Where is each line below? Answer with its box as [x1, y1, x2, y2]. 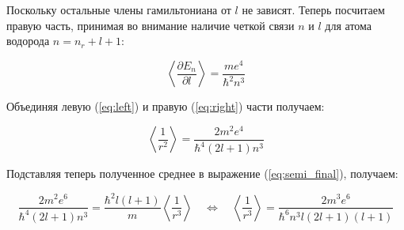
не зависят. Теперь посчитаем [242, 2, 385, 17]
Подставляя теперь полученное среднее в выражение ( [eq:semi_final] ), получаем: [6, 165, 398, 182]
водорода [6, 32, 50, 49]
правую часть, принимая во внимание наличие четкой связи [6, 17, 295, 33]
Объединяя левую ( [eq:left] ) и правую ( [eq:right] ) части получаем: [6, 98, 325, 115]
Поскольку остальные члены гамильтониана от [6, 2, 231, 17]
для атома [325, 17, 372, 33]
